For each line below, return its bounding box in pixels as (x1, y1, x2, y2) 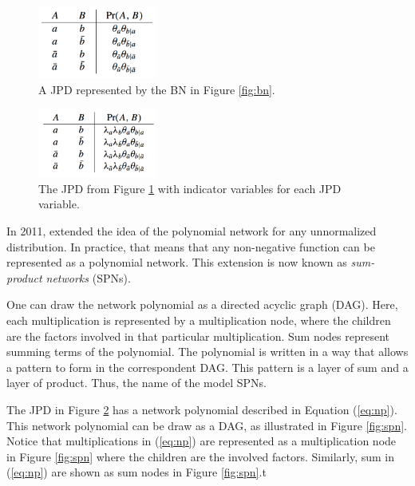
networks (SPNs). (45, 269, 131, 286)
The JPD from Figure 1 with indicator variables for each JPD (38, 180, 342, 196)
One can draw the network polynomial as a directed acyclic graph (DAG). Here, (6, 296, 398, 313)
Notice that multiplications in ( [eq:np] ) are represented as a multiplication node (6, 433, 397, 449)
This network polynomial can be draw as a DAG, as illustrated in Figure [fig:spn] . (6, 417, 407, 433)
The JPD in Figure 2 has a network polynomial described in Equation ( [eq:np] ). (6, 401, 397, 417)
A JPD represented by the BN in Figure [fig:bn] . (38, 81, 275, 97)
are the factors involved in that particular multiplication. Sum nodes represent (6, 327, 390, 344)
